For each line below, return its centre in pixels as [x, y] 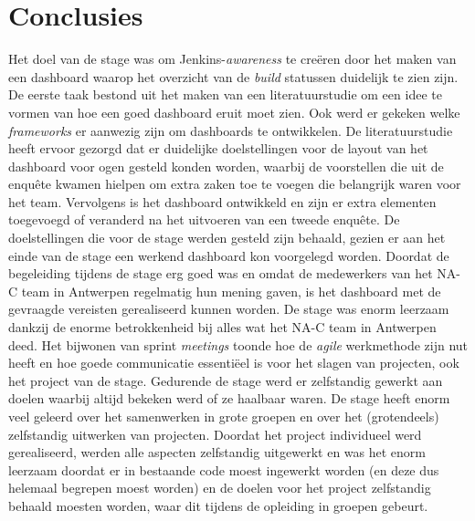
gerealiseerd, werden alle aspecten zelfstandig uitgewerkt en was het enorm [217, 452]
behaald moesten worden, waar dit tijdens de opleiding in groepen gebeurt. [218, 505]
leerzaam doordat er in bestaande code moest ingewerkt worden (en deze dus [224, 469]
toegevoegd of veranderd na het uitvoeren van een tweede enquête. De [204, 219]
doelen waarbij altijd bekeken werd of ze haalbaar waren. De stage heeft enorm [229, 398]
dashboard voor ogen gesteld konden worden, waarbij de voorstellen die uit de [226, 166]
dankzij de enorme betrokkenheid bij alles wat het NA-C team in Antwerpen [222, 327]
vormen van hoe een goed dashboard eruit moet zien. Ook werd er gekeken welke [234, 112]
